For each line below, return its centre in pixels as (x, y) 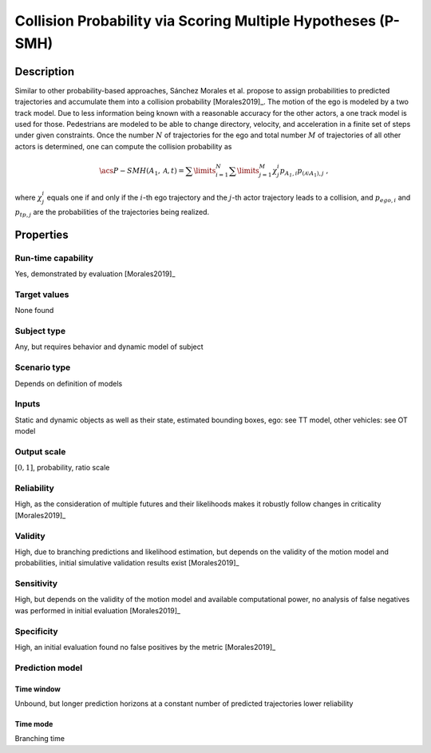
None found (34, 311)
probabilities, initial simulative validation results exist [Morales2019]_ (127, 563)
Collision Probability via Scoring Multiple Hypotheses (196, 21)
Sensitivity (36, 584)
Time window (38, 689)
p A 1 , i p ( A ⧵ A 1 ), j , (304, 172)
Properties (42, 234)
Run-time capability (54, 258)
